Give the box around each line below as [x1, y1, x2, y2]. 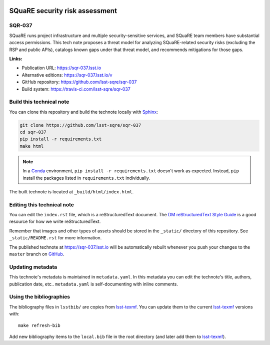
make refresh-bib [18, 322, 60, 328]
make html [19, 143, 44, 149]
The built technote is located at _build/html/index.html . [9, 188, 134, 195]
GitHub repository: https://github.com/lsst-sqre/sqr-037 [21, 79, 137, 85]
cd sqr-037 [19, 129, 46, 135]
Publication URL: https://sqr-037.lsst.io [21, 65, 101, 71]
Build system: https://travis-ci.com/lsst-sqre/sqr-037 [21, 86, 131, 92]
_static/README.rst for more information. [9, 235, 102, 241]
